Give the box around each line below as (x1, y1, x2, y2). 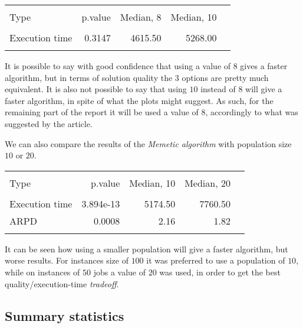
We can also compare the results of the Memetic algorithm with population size (5, 137, 292, 150)
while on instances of (5, 265, 80, 278)
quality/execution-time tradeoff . (5, 277, 119, 290)
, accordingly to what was (205, 106, 298, 118)
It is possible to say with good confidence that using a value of (5, 60, 231, 72)
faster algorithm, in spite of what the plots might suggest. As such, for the (5, 94, 274, 106)
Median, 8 (120, 10, 162, 24)
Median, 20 (185, 176, 230, 190)
